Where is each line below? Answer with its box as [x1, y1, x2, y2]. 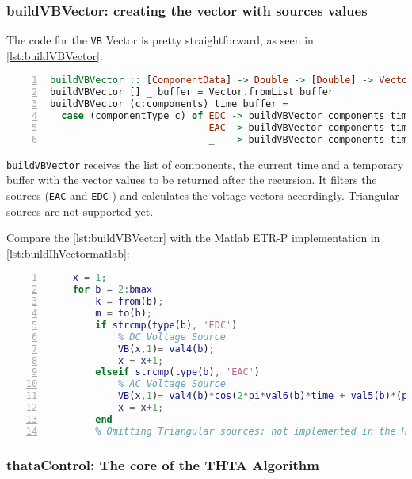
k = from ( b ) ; [95, 296, 164, 308]
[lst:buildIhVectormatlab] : [6, 244, 130, 261]
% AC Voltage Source [117, 378, 226, 390]
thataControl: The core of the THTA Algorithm [6, 454, 319, 474]
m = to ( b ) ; [95, 308, 152, 320]
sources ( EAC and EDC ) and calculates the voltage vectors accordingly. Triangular [6, 186, 399, 203]
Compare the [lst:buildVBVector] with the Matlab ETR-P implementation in [6, 229, 380, 246]
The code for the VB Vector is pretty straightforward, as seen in [6, 32, 314, 48]
